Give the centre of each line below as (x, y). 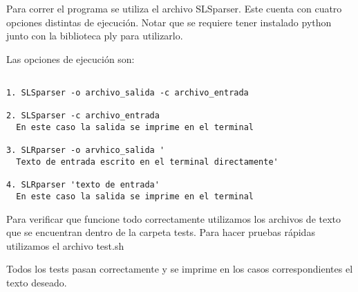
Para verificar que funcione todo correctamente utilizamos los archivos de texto (174, 218)
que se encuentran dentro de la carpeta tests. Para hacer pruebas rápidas (161, 232)
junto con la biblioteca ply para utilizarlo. (95, 36)
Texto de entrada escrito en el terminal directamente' (147, 162)
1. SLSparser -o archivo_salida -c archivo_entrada (128, 93)
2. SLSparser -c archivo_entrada (83, 116)
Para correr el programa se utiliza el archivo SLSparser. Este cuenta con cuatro (174, 8)
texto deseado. (37, 282)
